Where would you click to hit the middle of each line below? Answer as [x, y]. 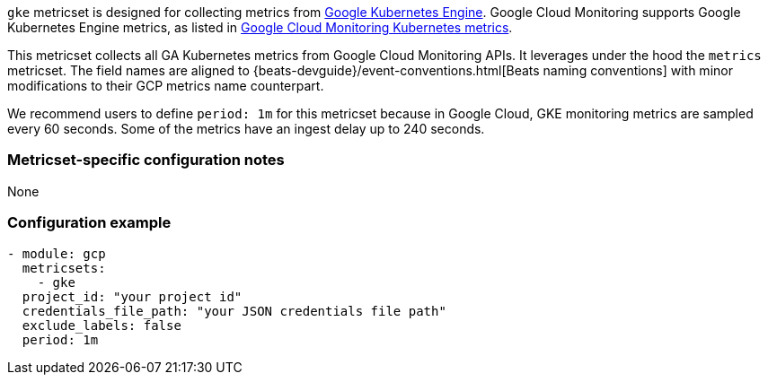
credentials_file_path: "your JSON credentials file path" [234, 311]
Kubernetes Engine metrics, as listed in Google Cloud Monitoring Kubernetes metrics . [260, 27]
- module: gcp [57, 253]
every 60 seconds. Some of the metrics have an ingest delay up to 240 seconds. [246, 129]
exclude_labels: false [102, 325]
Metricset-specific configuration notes [146, 160]
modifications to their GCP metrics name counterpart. [166, 86]
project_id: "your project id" [132, 296]
